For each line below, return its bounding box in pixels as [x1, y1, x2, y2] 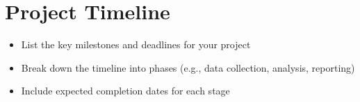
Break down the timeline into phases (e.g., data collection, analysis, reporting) [21, 60, 355, 74]
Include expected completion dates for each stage [21, 83, 230, 98]
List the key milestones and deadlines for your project [21, 37, 251, 52]
